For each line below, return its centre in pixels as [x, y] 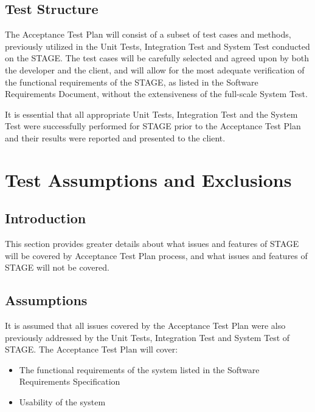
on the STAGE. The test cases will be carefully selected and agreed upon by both [157, 58]
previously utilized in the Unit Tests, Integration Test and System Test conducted [157, 46]
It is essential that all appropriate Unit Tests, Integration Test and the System [151, 114]
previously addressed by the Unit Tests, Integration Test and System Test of [147, 337]
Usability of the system [62, 402]
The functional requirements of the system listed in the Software [139, 369]
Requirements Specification [70, 381]
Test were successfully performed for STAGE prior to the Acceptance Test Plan [153, 126]
